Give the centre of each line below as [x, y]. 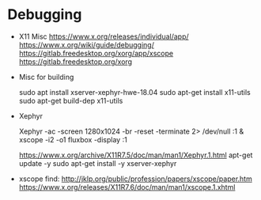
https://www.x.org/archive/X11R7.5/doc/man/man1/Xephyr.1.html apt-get [136, 155]
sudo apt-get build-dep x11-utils [71, 100]
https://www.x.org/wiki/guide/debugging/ [87, 44]
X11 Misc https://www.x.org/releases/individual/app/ [104, 36]
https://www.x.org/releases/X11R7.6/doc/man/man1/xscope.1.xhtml [127, 187]
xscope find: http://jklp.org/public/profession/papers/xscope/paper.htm [135, 179]
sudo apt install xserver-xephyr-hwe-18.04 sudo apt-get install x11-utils [134, 92]
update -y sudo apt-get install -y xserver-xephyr [98, 163]
